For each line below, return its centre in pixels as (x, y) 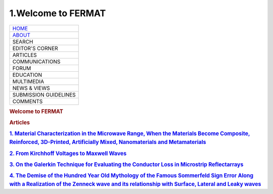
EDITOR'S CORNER (35, 48)
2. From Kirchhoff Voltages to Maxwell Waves (68, 153)
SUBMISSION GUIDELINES (44, 94)
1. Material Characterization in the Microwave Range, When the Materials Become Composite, (130, 134)
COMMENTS (28, 101)
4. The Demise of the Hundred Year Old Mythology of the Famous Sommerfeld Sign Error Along (131, 176)
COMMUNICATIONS (36, 62)
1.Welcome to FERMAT (58, 13)
